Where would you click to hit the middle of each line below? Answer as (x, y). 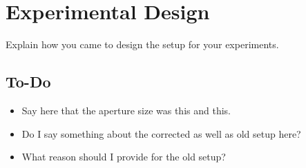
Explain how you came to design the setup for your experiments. (142, 44)
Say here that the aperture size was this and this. (126, 110)
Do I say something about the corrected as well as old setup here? (161, 133)
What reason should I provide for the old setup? (124, 157)
